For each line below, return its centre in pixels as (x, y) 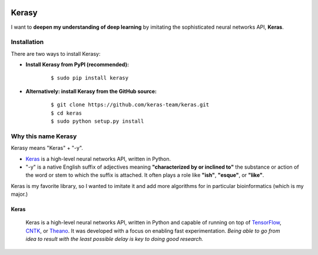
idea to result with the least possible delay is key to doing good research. (115, 239)
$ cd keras (67, 113)
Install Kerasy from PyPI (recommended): (77, 65)
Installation (27, 42)
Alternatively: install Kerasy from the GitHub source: (91, 91)
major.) (19, 194)
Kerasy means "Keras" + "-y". (47, 148)
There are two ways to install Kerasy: (56, 53)
